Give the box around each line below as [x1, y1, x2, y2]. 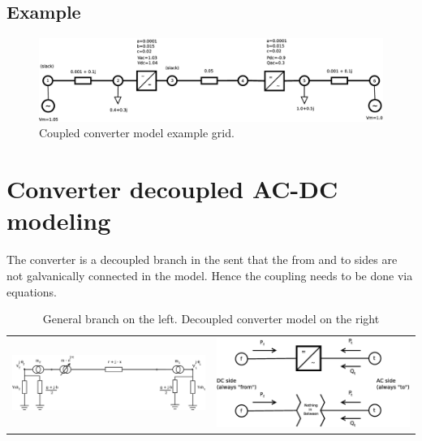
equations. [6, 283, 57, 300]
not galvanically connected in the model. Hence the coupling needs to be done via [6, 266, 413, 283]
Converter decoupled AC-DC [6, 172, 338, 205]
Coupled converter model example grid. [39, 124, 235, 141]
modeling [6, 204, 111, 237]
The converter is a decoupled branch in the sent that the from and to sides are [6, 251, 398, 268]
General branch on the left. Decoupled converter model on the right [42, 310, 380, 327]
